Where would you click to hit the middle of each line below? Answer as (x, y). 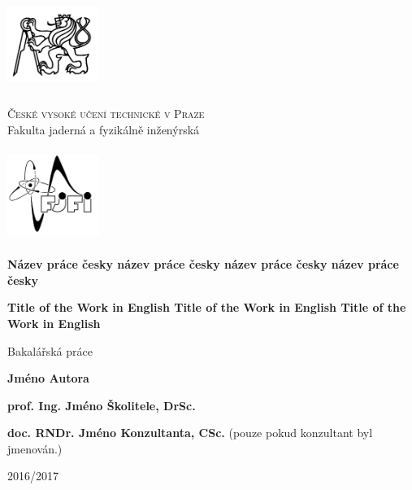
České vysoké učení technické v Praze (106, 113)
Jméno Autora (48, 378)
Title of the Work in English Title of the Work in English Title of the (207, 307)
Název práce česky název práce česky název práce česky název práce (203, 264)
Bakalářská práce (50, 350)
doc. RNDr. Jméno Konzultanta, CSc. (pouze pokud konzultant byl (190, 433)
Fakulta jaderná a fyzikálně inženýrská (104, 129)
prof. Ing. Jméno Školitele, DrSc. (102, 405)
